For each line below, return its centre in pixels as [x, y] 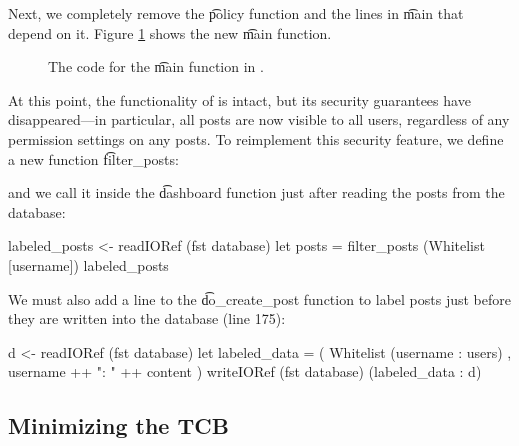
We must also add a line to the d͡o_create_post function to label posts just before [259, 298]
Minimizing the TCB [118, 425]
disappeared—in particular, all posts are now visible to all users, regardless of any [259, 119]
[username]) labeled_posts [88, 264]
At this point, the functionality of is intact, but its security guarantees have [239, 99]
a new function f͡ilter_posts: [93, 158]
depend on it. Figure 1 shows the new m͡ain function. [170, 32]
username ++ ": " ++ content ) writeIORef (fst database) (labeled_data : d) [245, 371]
